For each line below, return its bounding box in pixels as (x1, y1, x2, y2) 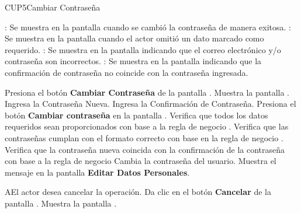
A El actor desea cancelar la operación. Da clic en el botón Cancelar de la (5, 186, 271, 198)
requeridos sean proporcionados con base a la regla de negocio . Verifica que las (5, 120, 289, 132)
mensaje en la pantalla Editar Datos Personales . (5, 166, 190, 178)
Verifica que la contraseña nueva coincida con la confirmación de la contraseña (5, 143, 285, 155)
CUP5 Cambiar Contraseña (5, 1, 101, 13)
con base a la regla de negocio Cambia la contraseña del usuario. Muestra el (5, 155, 276, 167)
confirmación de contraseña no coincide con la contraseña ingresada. (5, 66, 248, 78)
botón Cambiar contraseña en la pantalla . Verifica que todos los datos (5, 109, 268, 121)
